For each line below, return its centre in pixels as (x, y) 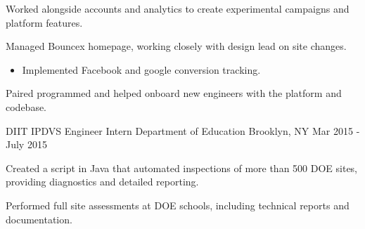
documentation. (39, 219)
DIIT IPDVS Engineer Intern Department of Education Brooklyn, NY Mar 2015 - (183, 130)
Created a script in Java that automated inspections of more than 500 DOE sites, (182, 168)
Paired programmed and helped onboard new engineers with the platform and (174, 93)
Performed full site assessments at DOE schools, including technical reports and (178, 205)
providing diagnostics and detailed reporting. (102, 182)
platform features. (44, 22)
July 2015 (26, 144)
